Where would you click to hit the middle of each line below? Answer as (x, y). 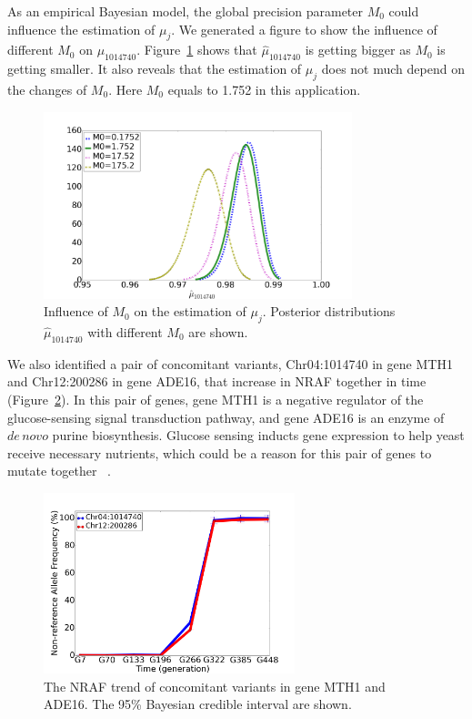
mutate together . (59, 471)
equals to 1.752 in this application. (264, 89)
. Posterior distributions (329, 311)
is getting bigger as (358, 50)
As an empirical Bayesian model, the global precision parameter (186, 11)
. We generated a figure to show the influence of (304, 29)
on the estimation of (190, 311)
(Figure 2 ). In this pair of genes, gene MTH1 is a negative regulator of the (216, 399)
